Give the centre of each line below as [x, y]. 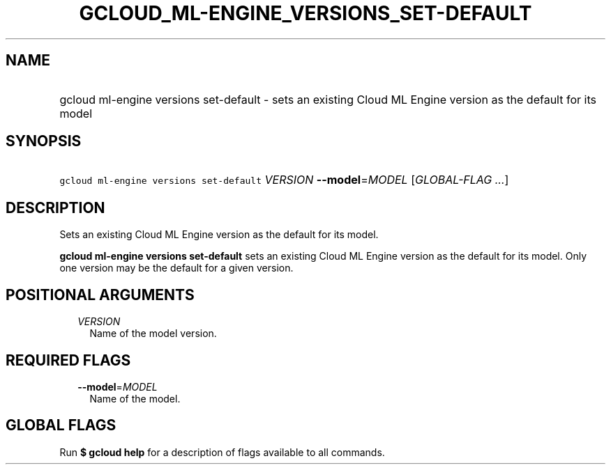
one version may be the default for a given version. [176, 268]
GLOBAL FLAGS [61, 425]
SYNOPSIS [44, 141]
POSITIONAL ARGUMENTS [100, 295]
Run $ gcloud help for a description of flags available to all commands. [222, 452]
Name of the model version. [153, 334]
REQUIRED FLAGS [68, 360]
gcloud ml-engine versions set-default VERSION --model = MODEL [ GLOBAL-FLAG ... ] [284, 180]
